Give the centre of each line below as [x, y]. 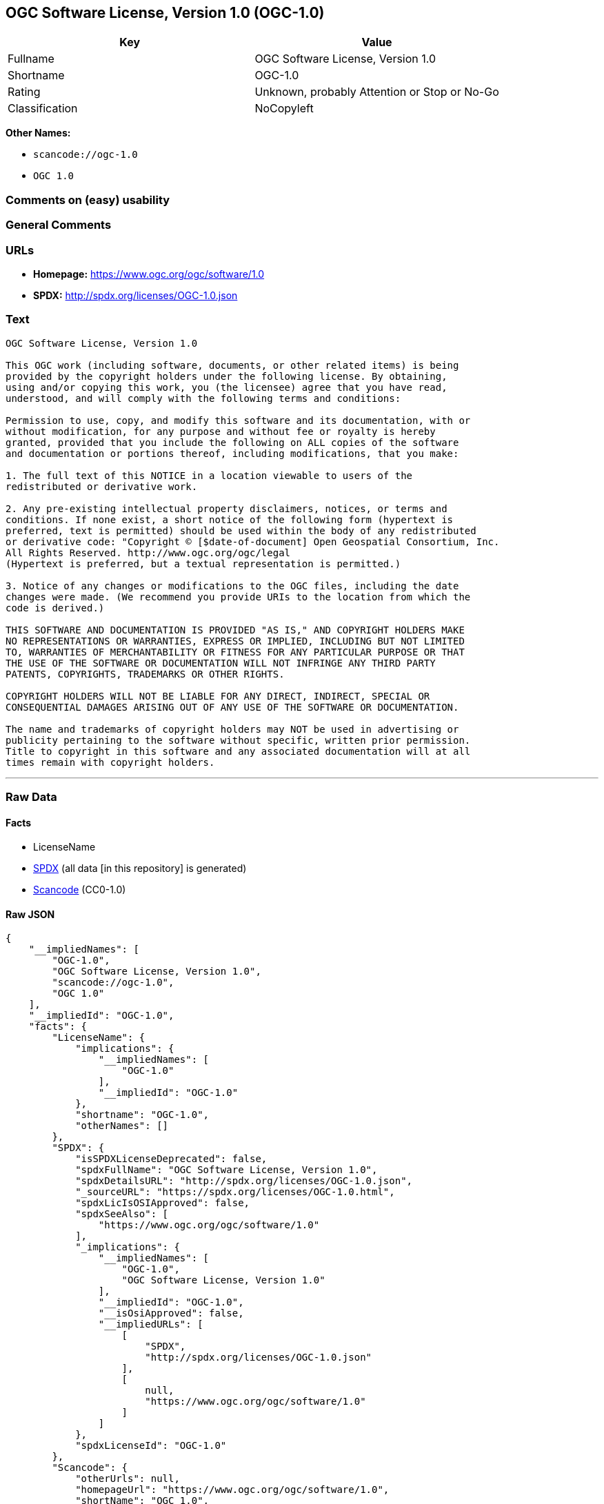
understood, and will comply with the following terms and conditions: [203, 398]
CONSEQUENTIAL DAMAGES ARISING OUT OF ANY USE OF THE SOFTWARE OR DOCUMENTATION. [232, 707]
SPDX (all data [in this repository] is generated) [140, 868]
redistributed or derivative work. [102, 486]
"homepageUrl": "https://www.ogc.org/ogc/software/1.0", [232, 1490]
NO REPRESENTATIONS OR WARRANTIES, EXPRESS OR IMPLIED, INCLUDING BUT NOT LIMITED [235, 641]
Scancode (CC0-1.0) [80, 890]
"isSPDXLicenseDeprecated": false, [171, 1159]
